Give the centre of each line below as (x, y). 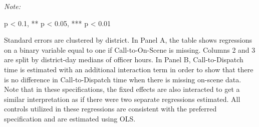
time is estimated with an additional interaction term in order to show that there (129, 69)
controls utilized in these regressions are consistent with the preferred (110, 109)
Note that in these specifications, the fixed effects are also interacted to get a (122, 89)
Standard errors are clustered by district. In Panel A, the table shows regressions (128, 40)
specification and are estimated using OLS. (70, 118)
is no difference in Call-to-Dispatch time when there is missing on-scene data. (123, 79)
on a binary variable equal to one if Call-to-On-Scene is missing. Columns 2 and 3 (130, 49)
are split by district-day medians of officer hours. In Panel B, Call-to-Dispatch (124, 59)
